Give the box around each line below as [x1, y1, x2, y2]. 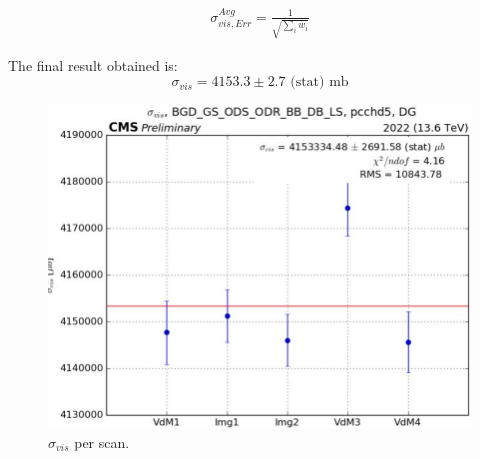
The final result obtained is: [8, 54, 178, 75]
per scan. [74, 431, 130, 452]
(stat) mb [290, 75, 349, 90]
